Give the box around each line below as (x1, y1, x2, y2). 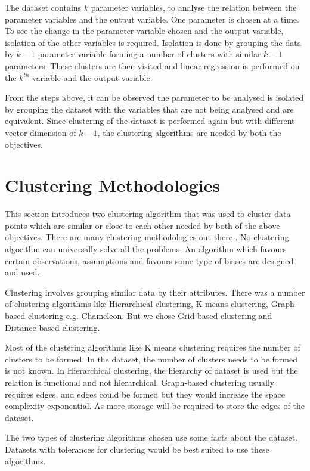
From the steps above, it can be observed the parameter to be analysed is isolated (5, 91, 304, 104)
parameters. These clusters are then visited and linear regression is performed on (5, 59, 300, 72)
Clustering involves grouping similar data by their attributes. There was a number (5, 286, 305, 298)
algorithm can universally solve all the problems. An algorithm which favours (5, 243, 287, 255)
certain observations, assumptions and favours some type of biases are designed (5, 254, 294, 267)
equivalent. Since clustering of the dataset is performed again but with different (5, 114, 295, 127)
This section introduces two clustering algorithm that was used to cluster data (5, 207, 291, 220)
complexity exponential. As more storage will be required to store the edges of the (5, 399, 305, 412)
